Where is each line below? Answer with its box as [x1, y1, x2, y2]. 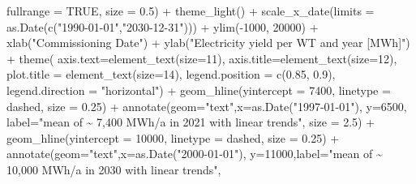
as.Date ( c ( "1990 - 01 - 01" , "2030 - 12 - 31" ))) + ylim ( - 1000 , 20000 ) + [6, 18, 319, 35]
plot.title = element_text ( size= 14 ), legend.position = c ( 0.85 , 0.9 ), [6, 66, 336, 83]
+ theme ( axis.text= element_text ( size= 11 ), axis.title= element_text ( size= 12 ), [6, 49, 397, 66]
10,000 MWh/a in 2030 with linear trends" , [6, 160, 221, 178]
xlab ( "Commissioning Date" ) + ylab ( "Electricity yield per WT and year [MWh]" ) [6, 34, 410, 51]
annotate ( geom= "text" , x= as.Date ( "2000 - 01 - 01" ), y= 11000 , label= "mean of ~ [6, 145, 383, 162]
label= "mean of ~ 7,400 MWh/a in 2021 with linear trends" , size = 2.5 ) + [6, 113, 375, 131]
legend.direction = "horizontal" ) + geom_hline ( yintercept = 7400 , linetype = [6, 81, 391, 98]
